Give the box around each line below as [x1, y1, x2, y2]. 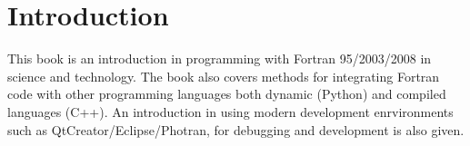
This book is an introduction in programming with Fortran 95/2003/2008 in [7, 49, 432, 68]
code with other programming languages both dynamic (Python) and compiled [7, 84, 446, 103]
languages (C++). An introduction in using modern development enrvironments [7, 102, 454, 121]
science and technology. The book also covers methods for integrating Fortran [7, 66, 440, 85]
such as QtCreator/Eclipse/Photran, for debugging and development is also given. [7, 120, 465, 139]
